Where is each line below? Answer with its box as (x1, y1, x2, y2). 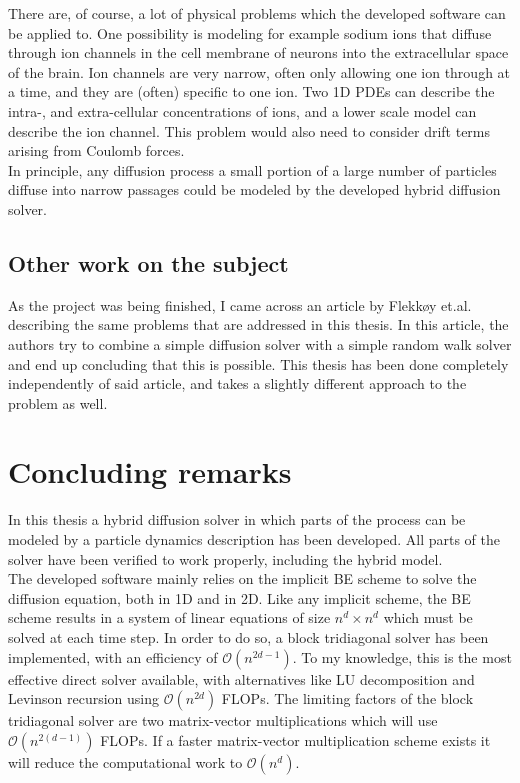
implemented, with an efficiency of (8, 646, 218, 667)
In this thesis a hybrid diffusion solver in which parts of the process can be (8, 509, 466, 530)
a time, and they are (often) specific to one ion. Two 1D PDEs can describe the (8, 81, 495, 102)
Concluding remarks (8, 451, 292, 492)
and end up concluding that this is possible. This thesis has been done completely (8, 353, 509, 374)
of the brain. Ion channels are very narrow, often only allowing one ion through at (8, 61, 511, 82)
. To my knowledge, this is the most (292, 646, 512, 667)
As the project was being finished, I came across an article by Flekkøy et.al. (8, 294, 472, 315)
